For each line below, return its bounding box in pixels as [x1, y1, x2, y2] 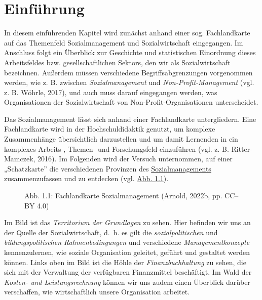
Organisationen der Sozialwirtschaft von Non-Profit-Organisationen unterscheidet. [4, 97, 258, 107]
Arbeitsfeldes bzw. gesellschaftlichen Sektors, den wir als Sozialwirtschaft [4, 57, 231, 67]
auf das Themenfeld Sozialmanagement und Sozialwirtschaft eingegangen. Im [4, 37, 243, 48]
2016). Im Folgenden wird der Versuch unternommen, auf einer [38, 153, 233, 164]
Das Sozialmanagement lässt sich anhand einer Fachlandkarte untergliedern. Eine [4, 113, 256, 124]
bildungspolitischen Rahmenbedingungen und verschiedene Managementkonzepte [4, 237, 250, 247]
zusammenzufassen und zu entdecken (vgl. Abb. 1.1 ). [4, 173, 169, 184]
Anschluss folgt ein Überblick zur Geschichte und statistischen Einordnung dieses [4, 47, 256, 58]
